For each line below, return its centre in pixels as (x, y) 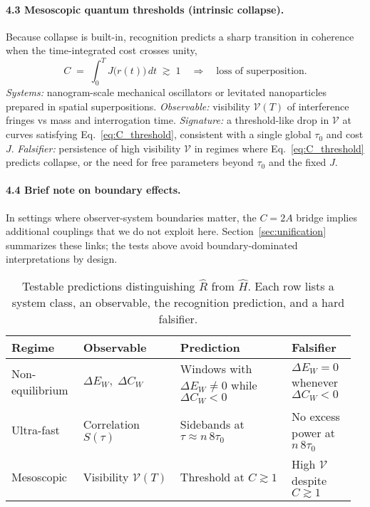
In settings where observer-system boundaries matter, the (131, 217)
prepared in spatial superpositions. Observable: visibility (128, 106)
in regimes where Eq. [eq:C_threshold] (279, 148)
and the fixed (297, 162)
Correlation (112, 424)
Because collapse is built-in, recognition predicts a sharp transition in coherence (180, 36)
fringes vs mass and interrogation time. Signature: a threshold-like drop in (168, 120)
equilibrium (40, 390)
